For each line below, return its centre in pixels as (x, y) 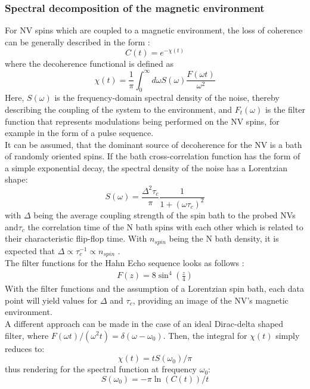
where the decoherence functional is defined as (89, 64)
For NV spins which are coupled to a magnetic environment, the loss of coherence (154, 30)
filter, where (27, 335)
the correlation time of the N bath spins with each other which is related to (165, 226)
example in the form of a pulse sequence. (79, 133)
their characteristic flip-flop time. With (76, 238)
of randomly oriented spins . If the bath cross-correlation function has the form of (153, 156)
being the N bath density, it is (224, 238)
